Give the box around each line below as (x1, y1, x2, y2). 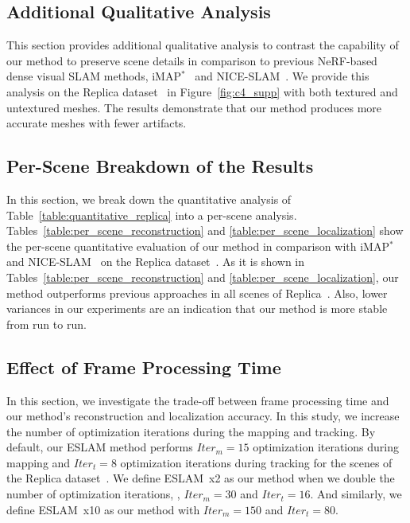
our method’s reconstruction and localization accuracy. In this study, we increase (6, 408, 400, 424)
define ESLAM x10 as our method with (6, 501, 200, 517)
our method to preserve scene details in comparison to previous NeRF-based (6, 52, 377, 68)
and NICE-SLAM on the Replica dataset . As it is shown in (6, 253, 305, 270)
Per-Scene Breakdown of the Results (6, 154, 314, 178)
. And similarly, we (310, 486, 402, 502)
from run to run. (6, 315, 87, 332)
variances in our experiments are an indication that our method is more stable (6, 300, 388, 317)
